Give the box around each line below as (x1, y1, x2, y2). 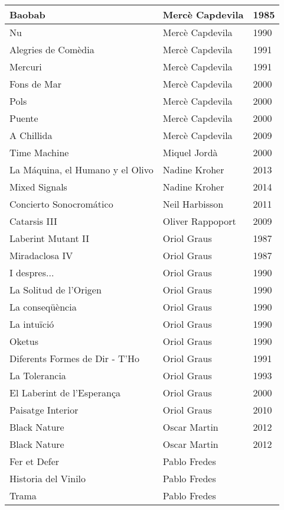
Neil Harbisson (162, 197, 224, 211)
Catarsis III (9, 214, 57, 228)
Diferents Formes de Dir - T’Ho (9, 351, 140, 365)
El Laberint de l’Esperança (9, 386, 120, 399)
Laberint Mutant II (9, 231, 89, 245)
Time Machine (9, 146, 69, 159)
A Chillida (9, 128, 53, 142)
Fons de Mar (9, 77, 61, 91)
